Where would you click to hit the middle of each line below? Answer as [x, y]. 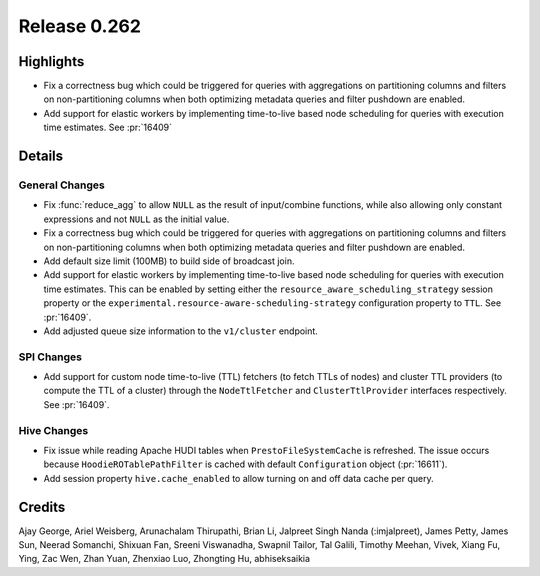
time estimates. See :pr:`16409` [108, 127]
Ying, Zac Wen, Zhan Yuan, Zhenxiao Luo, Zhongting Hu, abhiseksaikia [164, 559]
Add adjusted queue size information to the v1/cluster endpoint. [181, 331]
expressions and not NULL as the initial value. [136, 219]
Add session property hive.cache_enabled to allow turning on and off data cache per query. [238, 478]
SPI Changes [50, 357]
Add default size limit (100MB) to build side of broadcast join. [169, 261]
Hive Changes [53, 430]
